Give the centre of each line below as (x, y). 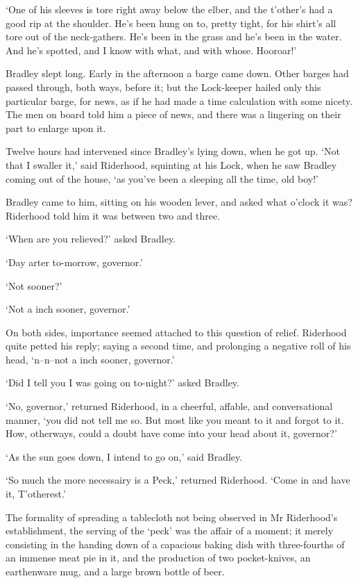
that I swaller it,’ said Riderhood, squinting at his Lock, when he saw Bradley (171, 164)
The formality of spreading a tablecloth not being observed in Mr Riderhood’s (172, 517)
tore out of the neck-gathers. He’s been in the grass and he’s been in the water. (174, 36)
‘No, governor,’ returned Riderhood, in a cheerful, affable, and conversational (169, 406)
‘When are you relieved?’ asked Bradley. (91, 239)
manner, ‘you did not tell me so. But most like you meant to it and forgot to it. (175, 419)
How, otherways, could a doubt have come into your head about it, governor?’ (171, 433)
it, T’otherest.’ (36, 494)
